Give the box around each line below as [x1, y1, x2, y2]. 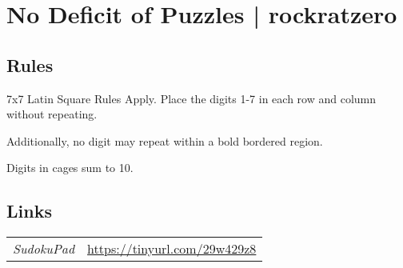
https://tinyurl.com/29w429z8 [87, 239, 257, 258]
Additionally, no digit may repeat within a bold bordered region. [6, 132, 323, 149]
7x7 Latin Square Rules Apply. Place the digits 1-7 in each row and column [6, 90, 377, 106]
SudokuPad [13, 239, 75, 258]
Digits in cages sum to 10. [6, 159, 134, 176]
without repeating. [6, 106, 98, 122]
